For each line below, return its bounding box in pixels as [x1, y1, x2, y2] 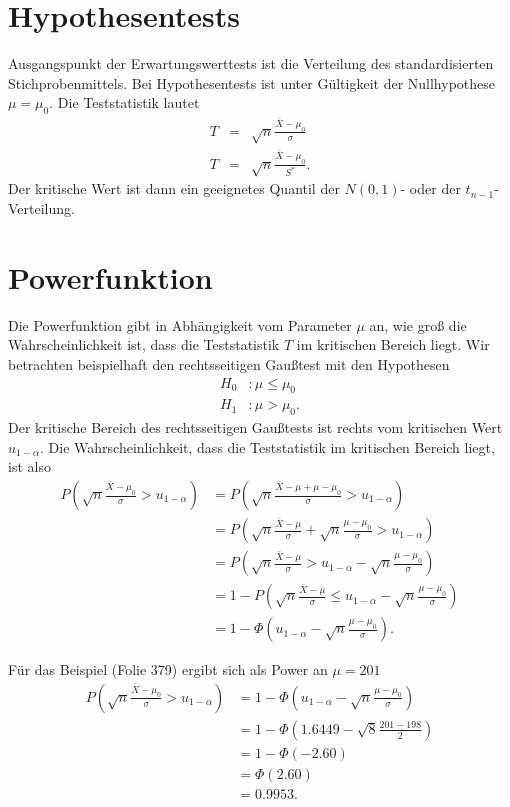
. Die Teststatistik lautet [49, 92, 200, 113]
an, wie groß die [369, 314, 467, 335]
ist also [8, 456, 51, 477]
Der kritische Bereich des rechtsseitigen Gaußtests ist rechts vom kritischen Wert [8, 417, 503, 438]
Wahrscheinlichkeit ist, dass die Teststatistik [8, 334, 280, 355]
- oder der [400, 178, 461, 199]
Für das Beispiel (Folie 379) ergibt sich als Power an [8, 659, 328, 680]
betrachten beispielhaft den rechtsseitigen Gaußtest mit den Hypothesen [8, 353, 450, 374]
